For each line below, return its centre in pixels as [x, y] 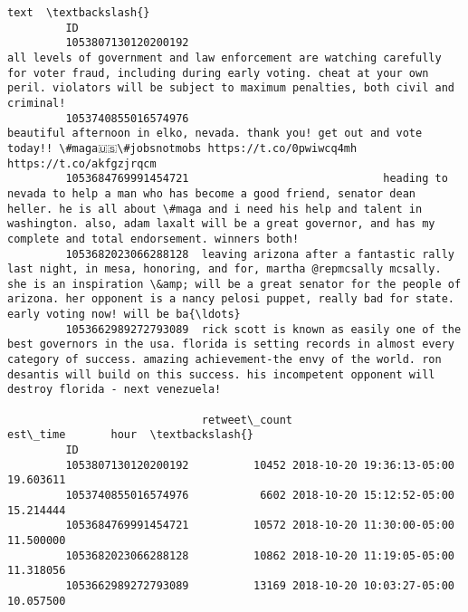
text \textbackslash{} [79, 13]
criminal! [37, 103]
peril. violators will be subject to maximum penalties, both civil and [231, 88]
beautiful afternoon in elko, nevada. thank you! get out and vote [215, 134]
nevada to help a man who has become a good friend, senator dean [212, 193]
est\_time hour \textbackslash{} [131, 435]
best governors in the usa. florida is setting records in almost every [231, 344]
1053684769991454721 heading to [257, 179]
